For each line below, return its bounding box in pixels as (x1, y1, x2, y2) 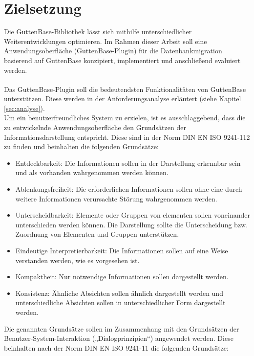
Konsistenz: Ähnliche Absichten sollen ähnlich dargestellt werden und (15, 288, 223, 298)
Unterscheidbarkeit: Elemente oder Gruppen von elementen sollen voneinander (15, 210, 250, 220)
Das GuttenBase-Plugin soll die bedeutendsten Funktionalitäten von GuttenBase (4, 84, 246, 94)
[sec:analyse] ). (4, 103, 45, 113)
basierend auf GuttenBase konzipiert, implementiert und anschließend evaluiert (4, 55, 241, 65)
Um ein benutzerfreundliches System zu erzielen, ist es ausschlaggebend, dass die (4, 112, 246, 123)
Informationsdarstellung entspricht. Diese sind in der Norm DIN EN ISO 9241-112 (4, 132, 250, 142)
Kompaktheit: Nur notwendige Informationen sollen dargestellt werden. (15, 271, 229, 282)
